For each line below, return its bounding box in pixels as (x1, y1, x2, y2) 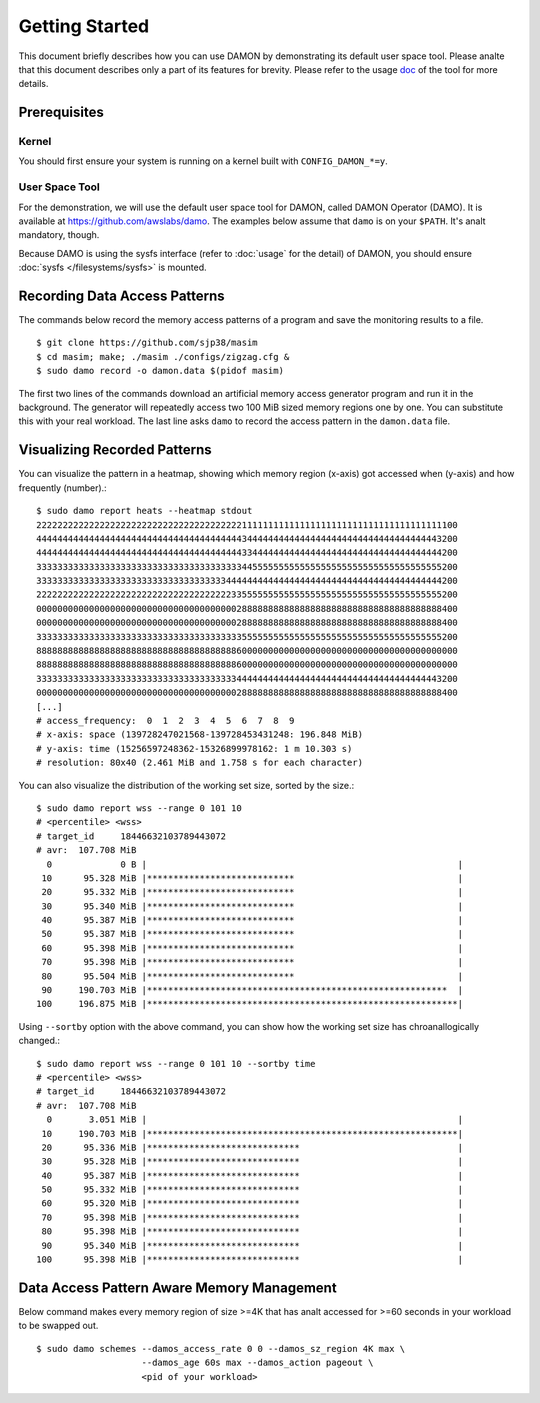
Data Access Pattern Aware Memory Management (18, 1279, 337, 1296)
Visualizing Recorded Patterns (18, 441, 212, 459)
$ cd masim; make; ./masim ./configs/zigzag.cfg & (36, 351, 290, 362)
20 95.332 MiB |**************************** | (41, 886, 464, 898)
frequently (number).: (18, 481, 107, 494)
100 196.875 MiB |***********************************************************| (36, 998, 464, 1010)
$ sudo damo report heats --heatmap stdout (36, 505, 253, 517)
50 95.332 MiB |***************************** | (41, 1184, 464, 1195)
